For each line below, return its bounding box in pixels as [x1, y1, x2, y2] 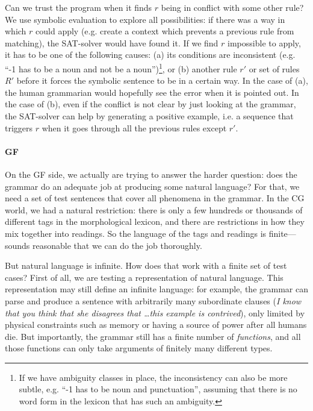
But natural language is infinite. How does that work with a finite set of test [5, 259, 287, 272]
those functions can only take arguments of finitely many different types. [5, 342, 273, 354]
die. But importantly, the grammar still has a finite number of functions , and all [5, 330, 301, 342]
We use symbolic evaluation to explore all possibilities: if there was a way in [5, 13, 285, 25]
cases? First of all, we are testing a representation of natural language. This [5, 271, 284, 283]
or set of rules [249, 62, 300, 75]
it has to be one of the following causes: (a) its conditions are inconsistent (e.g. [5, 48, 296, 61]
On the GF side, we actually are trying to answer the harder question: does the [5, 168, 297, 180]
